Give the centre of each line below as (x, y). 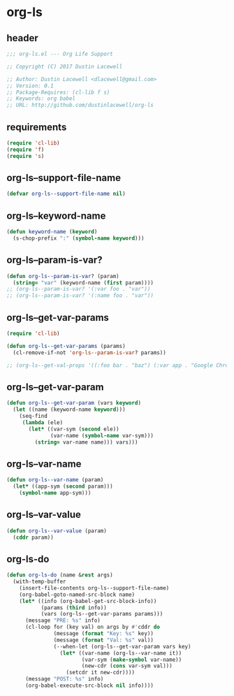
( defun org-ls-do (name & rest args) (60, 575)
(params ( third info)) (74, 608)
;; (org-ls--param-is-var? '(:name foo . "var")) (80, 296)
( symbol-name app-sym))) (55, 493)
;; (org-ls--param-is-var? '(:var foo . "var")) (79, 289)
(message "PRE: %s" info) (63, 621)
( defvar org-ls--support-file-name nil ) (66, 194)
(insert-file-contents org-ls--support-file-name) (94, 588)
